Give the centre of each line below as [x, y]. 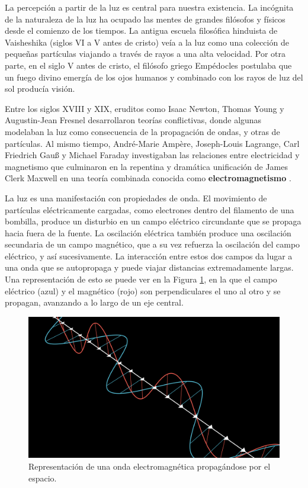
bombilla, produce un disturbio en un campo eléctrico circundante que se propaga [153, 221]
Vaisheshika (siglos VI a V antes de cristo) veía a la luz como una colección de [147, 42]
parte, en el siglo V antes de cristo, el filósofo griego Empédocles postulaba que [148, 65]
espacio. [43, 478]
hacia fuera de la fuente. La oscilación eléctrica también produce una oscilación [148, 232]
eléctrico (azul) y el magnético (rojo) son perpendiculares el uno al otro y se [143, 290]
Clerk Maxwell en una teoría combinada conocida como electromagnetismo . [148, 178]
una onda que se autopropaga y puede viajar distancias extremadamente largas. [149, 267]
